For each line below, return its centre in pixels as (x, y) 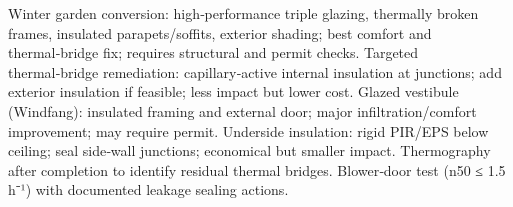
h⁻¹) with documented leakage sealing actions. (148, 189)
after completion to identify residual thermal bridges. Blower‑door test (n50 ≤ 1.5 (257, 169)
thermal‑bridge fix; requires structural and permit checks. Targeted (213, 52)
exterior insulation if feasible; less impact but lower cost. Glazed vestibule (233, 91)
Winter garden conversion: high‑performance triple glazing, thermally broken (243, 13)
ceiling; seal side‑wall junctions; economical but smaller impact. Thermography (249, 150)
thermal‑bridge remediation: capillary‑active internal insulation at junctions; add (255, 71)
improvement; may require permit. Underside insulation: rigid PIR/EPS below (248, 130)
